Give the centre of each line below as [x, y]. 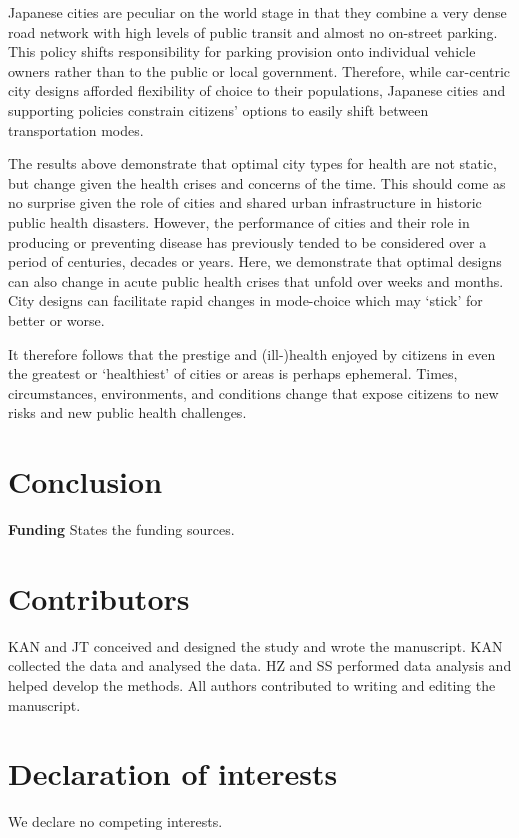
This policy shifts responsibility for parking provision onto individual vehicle [242, 51]
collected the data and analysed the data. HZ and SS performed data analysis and [260, 665]
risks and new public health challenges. [127, 412]
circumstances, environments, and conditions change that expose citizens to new [253, 392]
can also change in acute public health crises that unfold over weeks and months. [256, 280]
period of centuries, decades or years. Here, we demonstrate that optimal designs [255, 261]
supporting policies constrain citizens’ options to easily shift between [218, 109]
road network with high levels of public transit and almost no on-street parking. [253, 31]
